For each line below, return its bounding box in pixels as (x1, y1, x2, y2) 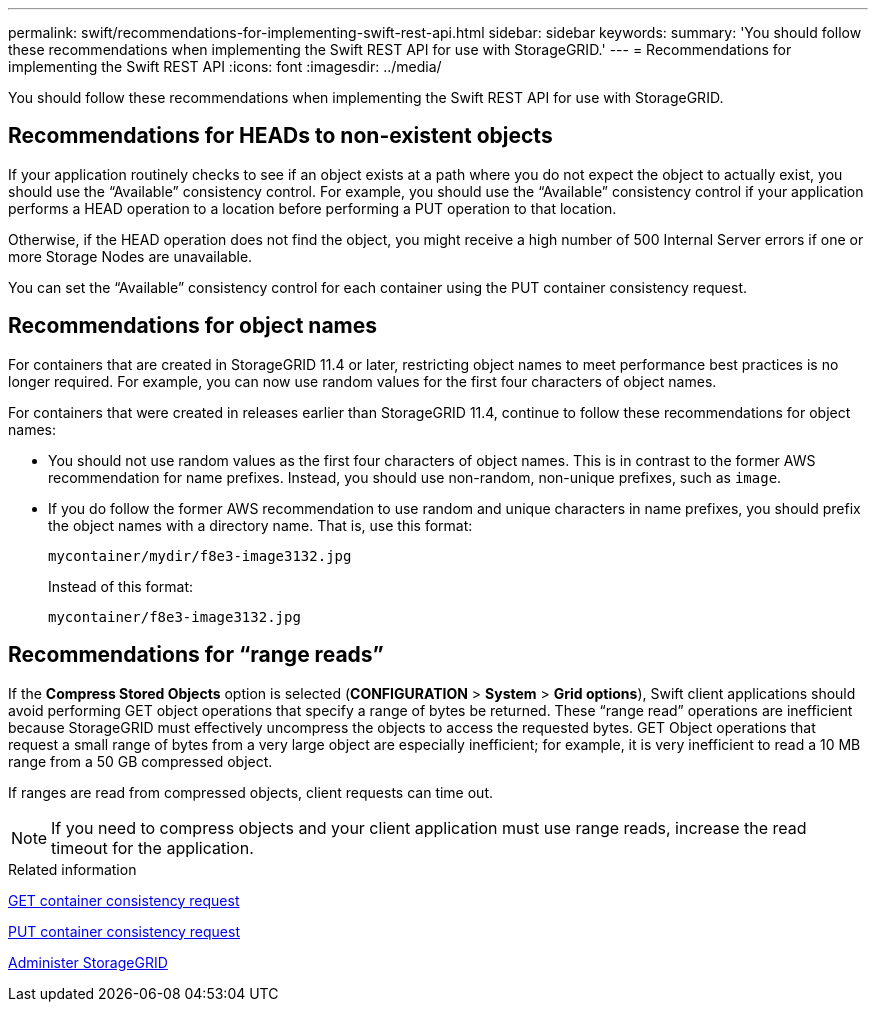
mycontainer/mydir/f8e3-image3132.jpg (48, 547, 352, 564)
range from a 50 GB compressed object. (8, 752, 273, 770)
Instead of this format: (48, 577, 194, 595)
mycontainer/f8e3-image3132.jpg (48, 608, 301, 625)
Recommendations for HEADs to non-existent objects (8, 123, 553, 149)
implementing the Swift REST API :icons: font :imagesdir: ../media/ (8, 58, 442, 75)
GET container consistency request (8, 891, 240, 909)
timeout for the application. (51, 837, 254, 858)
